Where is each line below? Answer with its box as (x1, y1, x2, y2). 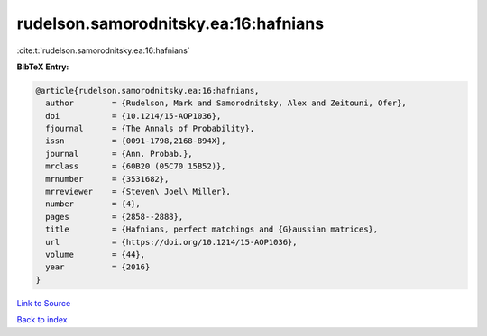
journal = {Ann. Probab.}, (45, 149, 193, 159)
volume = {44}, (45, 250, 146, 259)
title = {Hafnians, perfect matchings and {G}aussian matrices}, (45, 224, 379, 234)
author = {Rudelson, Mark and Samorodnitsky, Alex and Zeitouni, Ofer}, (45, 98, 408, 108)
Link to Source (16, 297, 71, 308)
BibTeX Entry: (16, 61, 69, 72)
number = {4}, (45, 199, 142, 209)
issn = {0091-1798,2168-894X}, (45, 136, 226, 146)
